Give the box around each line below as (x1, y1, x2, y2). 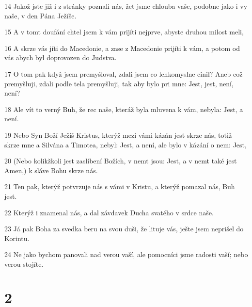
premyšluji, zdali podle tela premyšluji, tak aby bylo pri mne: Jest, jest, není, (4, 78, 234, 88)
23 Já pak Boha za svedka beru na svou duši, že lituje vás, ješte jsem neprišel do (4, 224, 244, 234)
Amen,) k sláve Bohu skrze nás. (4, 165, 98, 175)
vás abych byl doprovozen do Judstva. (4, 52, 117, 63)
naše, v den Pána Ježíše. (4, 10, 77, 20)
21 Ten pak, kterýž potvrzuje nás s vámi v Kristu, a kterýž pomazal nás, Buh (4, 181, 235, 192)
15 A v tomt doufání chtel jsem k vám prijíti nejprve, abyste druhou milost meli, (4, 27, 244, 37)
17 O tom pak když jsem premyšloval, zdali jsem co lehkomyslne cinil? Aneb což (4, 68, 243, 79)
